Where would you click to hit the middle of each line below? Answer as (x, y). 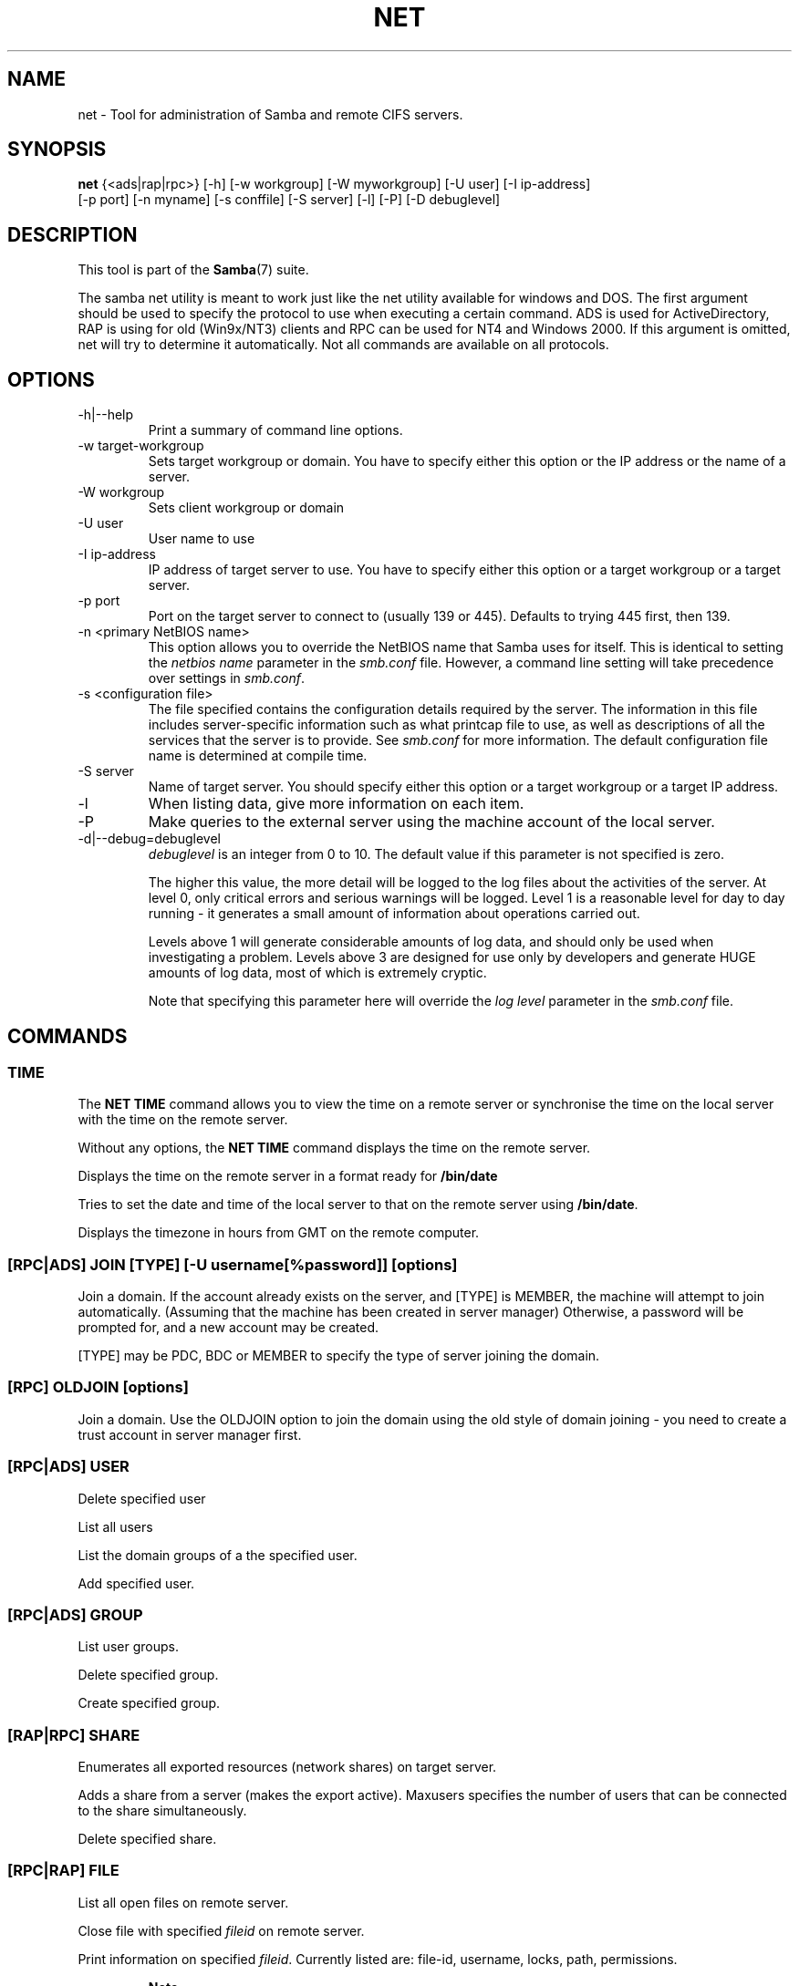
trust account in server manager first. (190, 1434)
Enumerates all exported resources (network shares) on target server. (287, 1767)
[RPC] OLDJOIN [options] (98, 1387)
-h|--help (106, 415)
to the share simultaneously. (162, 1811)
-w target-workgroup (141, 446)
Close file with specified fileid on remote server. (221, 1930)
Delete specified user (142, 1498)
